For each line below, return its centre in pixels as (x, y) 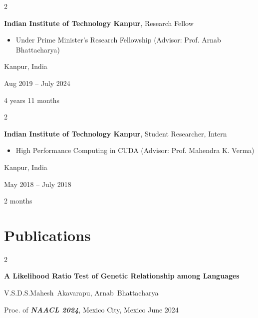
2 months (18, 201)
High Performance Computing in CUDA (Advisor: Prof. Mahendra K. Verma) (135, 150)
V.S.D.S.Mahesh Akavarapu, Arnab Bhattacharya (81, 293)
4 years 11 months (32, 100)
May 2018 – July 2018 (38, 184)
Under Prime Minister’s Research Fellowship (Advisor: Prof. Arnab (118, 40)
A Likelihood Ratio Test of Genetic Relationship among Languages (122, 276)
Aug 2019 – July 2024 (37, 83)
